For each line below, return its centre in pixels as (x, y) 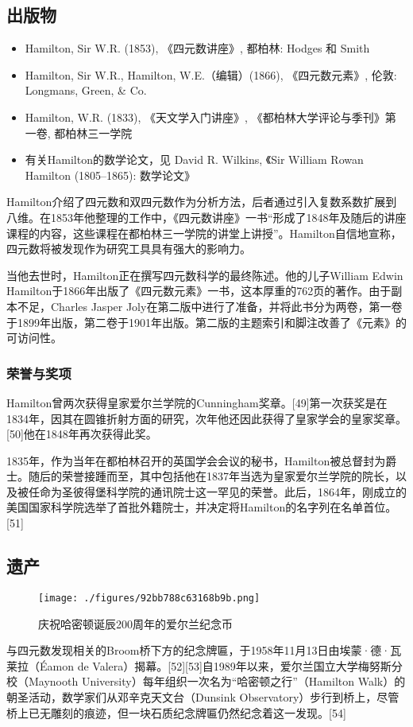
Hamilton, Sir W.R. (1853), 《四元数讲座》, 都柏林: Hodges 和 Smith (197, 48)
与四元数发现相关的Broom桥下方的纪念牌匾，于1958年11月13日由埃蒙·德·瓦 (204, 650)
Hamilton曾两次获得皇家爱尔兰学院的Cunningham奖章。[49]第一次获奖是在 (197, 402)
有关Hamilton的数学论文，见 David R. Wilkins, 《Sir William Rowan (194, 159)
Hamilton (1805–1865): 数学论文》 (110, 175)
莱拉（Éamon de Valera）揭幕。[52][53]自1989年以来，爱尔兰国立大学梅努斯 (199, 665)
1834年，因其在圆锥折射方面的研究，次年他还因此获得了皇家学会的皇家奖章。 (206, 418)
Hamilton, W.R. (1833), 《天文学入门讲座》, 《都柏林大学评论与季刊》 (205, 117)
